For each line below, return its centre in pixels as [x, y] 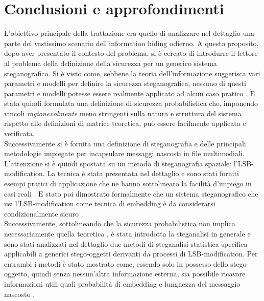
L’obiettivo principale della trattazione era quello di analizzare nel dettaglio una [129, 33]
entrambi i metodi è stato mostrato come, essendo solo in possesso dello [116, 263]
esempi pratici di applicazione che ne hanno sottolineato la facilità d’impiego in [128, 184]
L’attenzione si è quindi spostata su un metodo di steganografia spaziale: [118, 163]
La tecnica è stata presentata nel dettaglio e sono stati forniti [143, 173]
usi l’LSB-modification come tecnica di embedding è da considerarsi [110, 203]
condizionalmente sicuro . [44, 213]
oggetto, [17, 274]
